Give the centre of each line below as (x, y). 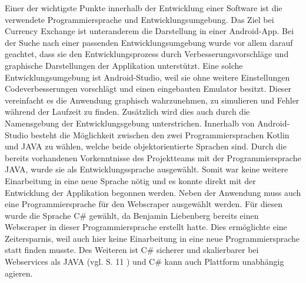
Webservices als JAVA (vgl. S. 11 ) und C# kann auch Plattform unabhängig (144, 262)
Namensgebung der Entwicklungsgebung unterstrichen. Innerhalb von (130, 123)
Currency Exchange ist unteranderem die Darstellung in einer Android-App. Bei (149, 31)
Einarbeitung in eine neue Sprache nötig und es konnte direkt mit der (130, 180)
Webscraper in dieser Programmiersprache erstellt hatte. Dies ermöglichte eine (146, 227)
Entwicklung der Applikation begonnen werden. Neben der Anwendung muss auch (153, 192)
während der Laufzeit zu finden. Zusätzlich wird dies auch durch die (127, 111)
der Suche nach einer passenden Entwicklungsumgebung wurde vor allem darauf (149, 42)
